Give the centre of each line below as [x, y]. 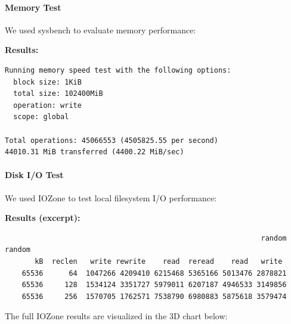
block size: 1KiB [47, 82]
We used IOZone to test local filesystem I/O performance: [111, 197]
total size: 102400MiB [58, 94]
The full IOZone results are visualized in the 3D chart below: [116, 316]
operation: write [47, 105]
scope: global [41, 117]
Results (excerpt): [43, 218]
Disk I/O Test [34, 175]
